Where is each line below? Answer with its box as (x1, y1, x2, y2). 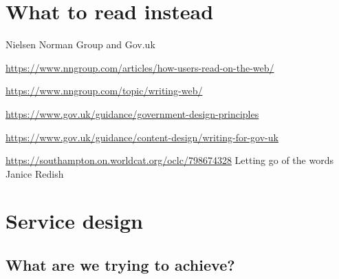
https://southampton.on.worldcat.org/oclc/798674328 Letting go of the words (6, 153, 333, 167)
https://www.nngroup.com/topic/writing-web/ (6, 83, 203, 98)
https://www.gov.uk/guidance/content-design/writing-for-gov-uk (6, 130, 278, 144)
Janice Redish (6, 166, 64, 180)
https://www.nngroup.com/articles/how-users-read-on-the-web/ (6, 60, 274, 74)
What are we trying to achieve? (6, 254, 235, 276)
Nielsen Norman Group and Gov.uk (6, 37, 155, 52)
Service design (6, 207, 143, 235)
